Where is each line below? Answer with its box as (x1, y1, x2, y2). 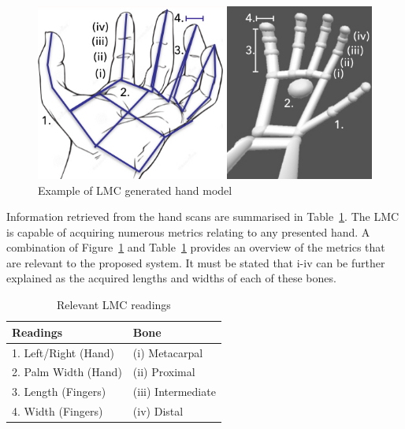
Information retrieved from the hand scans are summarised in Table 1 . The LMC (6, 208, 399, 225)
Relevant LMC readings (57, 297, 171, 313)
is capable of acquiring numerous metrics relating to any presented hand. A (6, 223, 370, 240)
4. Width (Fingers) (12, 403, 103, 420)
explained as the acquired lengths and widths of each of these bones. (6, 270, 336, 286)
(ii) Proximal (132, 364, 195, 380)
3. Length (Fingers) (12, 383, 106, 400)
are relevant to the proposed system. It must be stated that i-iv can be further (6, 254, 385, 270)
